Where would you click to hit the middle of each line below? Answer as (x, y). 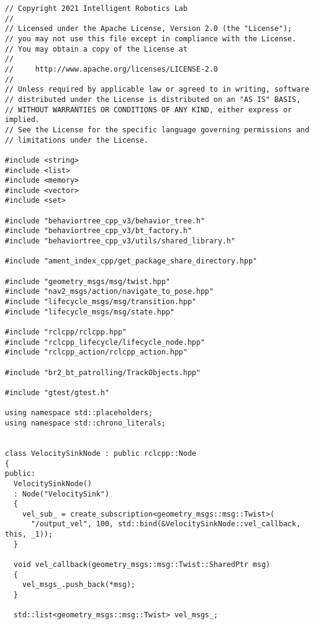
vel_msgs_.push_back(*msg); (79, 585)
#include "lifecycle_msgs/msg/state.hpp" (90, 312)
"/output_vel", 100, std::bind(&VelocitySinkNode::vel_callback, (166, 524)
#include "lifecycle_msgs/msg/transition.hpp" (101, 302)
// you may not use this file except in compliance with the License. (151, 39)
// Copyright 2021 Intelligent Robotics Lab (96, 8)
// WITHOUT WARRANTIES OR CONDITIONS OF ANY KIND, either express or (148, 110)
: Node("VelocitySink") (61, 494)
